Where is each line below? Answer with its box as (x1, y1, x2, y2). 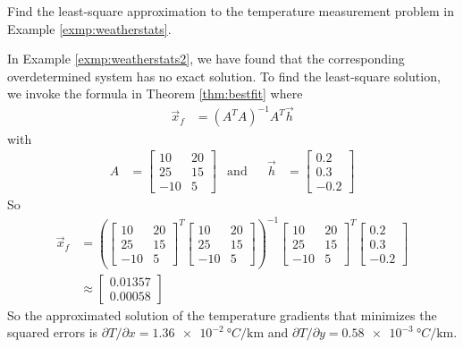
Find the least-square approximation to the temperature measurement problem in (7, 2, 454, 20)
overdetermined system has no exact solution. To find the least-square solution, (7, 66, 441, 85)
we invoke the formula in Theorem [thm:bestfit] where (7, 84, 303, 103)
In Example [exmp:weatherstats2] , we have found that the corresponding (7, 49, 405, 68)
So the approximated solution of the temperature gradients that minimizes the (7, 305, 437, 324)
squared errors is (7, 323, 98, 342)
